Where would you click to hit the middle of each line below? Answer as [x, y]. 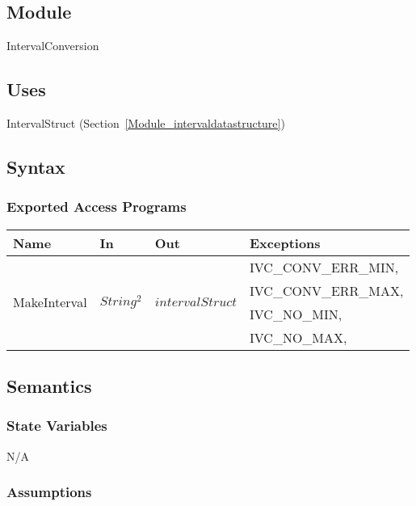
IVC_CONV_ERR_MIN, [324, 267]
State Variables [57, 426]
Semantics [49, 385]
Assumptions [49, 492]
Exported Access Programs [97, 207]
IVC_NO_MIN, [296, 314]
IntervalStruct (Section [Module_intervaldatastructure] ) [146, 123]
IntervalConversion [53, 46]
